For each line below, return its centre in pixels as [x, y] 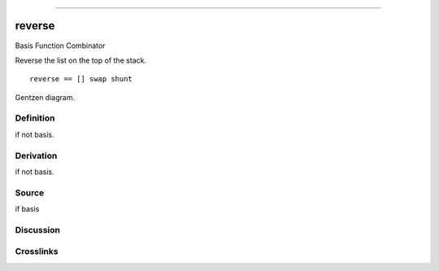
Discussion [38, 229]
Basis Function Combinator [60, 46]
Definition [35, 118]
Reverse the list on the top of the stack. [80, 60]
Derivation [36, 155]
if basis [27, 209]
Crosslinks [37, 251]
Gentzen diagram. [45, 97]
